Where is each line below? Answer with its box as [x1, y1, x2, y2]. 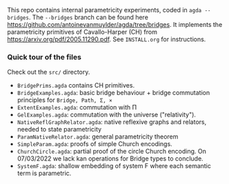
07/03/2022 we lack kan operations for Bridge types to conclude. [17, 154, 203, 163]
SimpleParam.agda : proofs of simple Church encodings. [17, 140, 172, 148]
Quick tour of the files [7, 52, 81, 61]
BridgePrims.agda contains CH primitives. [17, 81, 135, 90]
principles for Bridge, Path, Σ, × [17, 96, 112, 104]
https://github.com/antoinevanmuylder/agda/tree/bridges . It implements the [7, 21, 223, 28]
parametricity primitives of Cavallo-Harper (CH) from [7, 28, 157, 36]
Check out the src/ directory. [7, 68, 90, 76]
